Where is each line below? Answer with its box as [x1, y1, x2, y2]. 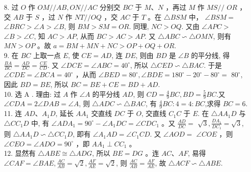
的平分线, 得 [191, 50, 230, 60]
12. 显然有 [4, 148, 36, 158]
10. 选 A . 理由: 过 [4, 88, 61, 99]
